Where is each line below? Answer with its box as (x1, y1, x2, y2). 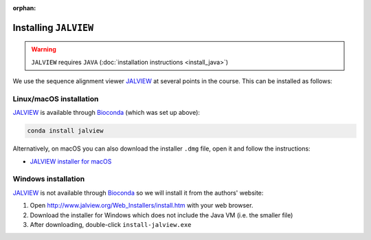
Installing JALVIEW (12, 21, 94, 34)
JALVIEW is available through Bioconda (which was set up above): (12, 109, 201, 117)
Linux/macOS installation (12, 94, 99, 103)
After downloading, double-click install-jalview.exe (30, 221, 192, 228)
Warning (31, 45, 56, 54)
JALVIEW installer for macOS (30, 157, 112, 165)
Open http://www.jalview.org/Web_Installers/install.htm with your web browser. (30, 201, 254, 210)
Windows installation (12, 174, 85, 184)
